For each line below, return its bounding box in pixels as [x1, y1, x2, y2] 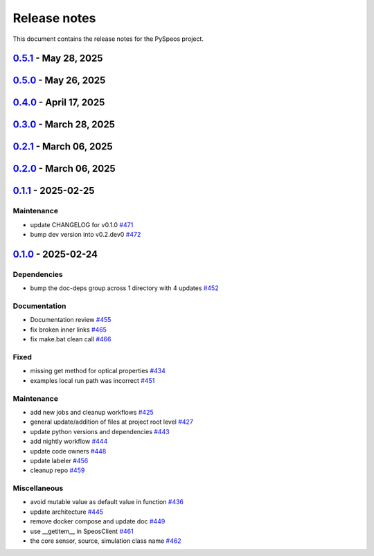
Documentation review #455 [30, 316, 112, 324]
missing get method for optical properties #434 [30, 367, 166, 375]
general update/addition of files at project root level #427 [30, 418, 194, 426]
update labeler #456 [30, 456, 89, 465]
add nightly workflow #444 [30, 437, 108, 446]
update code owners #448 [30, 447, 107, 455]
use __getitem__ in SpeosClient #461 [30, 527, 134, 535]
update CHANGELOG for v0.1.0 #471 [30, 220, 134, 228]
